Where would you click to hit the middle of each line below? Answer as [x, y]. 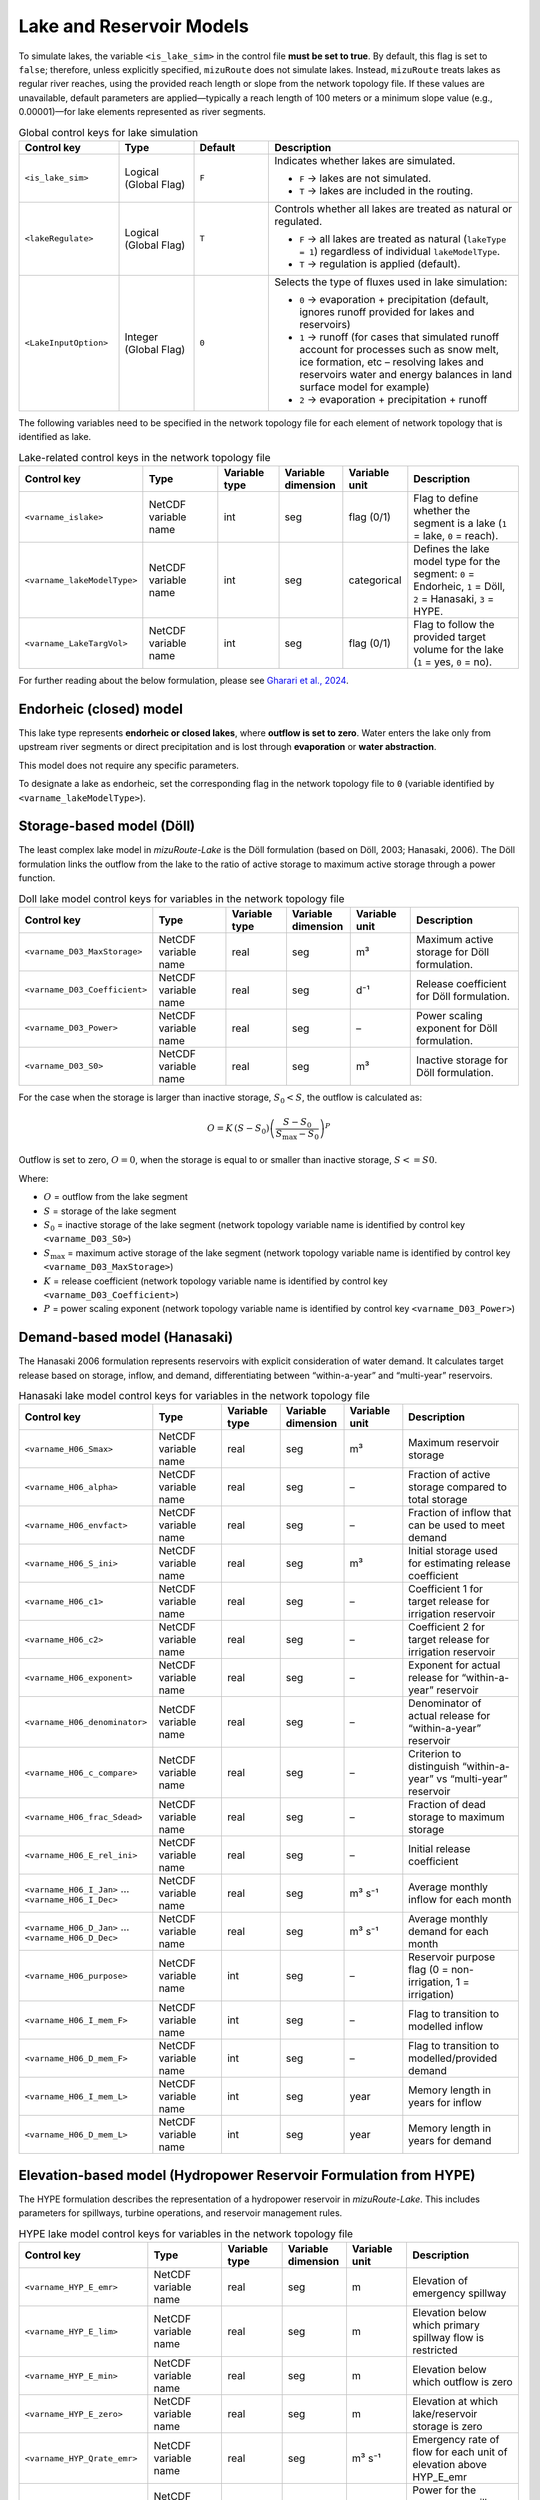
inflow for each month [460, 1900]
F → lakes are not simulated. [365, 178]
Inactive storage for [462, 1060]
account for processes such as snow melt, [399, 349]
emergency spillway [459, 2293]
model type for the [457, 562]
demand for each [448, 1932]
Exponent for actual [454, 1665]
